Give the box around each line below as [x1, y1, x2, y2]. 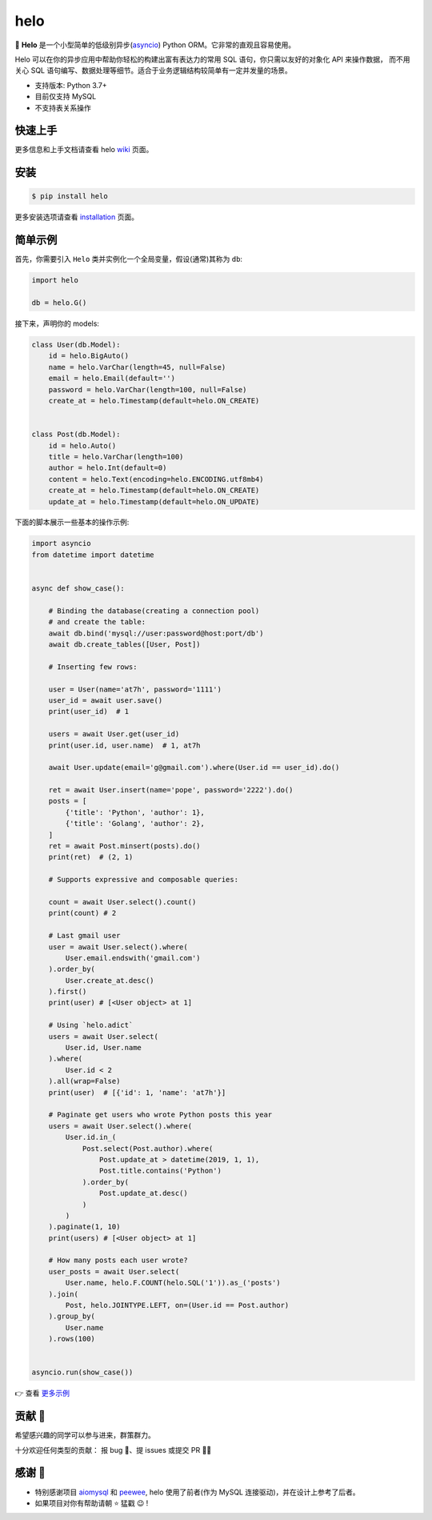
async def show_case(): [31, 584, 126, 593]
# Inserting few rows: [48, 662, 138, 672]
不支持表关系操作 [34, 102, 91, 112]
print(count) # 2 [48, 908, 117, 918]
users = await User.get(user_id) [48, 729, 180, 739]
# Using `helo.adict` [48, 1021, 134, 1030]
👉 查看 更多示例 [14, 1389, 70, 1398]
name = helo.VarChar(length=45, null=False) [48, 363, 226, 371]
